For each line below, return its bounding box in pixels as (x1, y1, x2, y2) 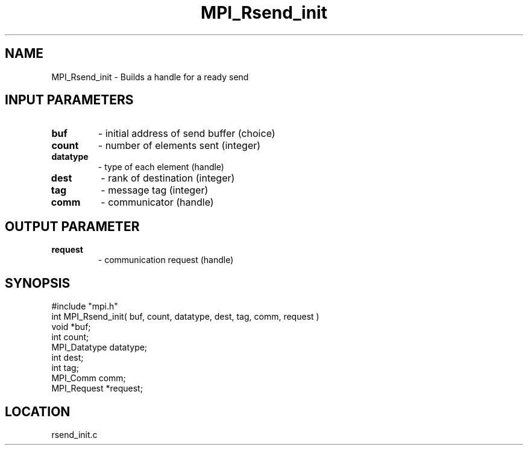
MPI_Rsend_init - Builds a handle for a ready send (51, 71, 249, 82)
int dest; (51, 352, 84, 363)
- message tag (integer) (101, 184, 209, 197)
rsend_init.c (51, 429, 98, 440)
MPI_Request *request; (51, 383, 143, 394)
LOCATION (5, 404, 71, 419)
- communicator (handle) (101, 196, 214, 209)
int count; (51, 332, 89, 343)
